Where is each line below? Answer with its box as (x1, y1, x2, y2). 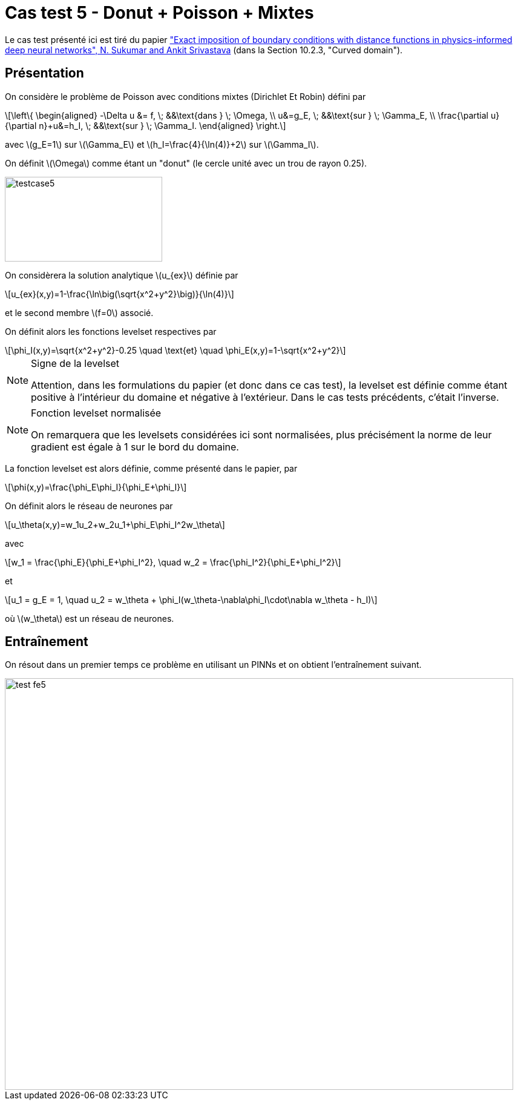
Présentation (5, 65, 84, 81)
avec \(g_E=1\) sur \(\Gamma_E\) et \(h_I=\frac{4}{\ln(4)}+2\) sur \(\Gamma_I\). (5, 139, 319, 150)
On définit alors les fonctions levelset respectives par (5, 326, 217, 337)
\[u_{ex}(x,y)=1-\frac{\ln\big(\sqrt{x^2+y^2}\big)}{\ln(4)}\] (5, 288, 234, 299)
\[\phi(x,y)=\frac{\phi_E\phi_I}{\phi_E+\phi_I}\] (5, 481, 187, 492)
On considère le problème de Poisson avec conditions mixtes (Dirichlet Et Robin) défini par (5, 91, 366, 102)
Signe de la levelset (31, 357, 120, 369)
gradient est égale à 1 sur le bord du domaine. (31, 440, 239, 453)
